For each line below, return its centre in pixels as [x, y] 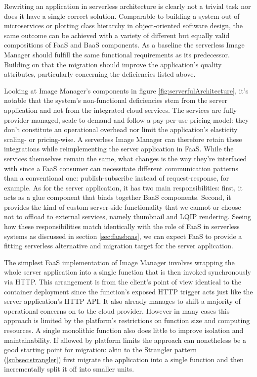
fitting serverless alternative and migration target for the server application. [119, 246]
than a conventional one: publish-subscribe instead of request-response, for [117, 178]
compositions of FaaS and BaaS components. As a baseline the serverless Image [124, 45]
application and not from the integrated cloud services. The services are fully [121, 110]
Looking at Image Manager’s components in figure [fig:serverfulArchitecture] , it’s [126, 90]
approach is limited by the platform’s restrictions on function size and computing [127, 320]
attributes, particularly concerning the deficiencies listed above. [100, 74]
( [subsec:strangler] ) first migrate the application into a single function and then [124, 359]
